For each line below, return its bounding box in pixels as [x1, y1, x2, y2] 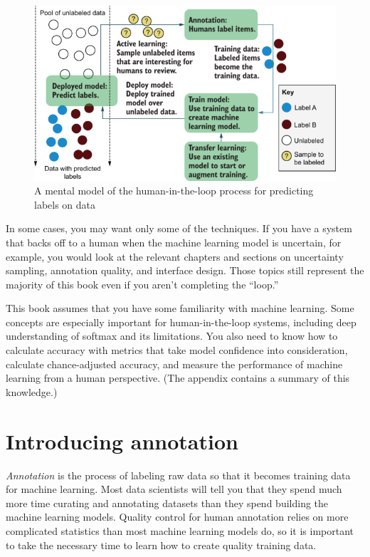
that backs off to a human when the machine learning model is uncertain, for [6, 234, 342, 249]
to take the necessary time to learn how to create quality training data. [6, 537, 317, 552]
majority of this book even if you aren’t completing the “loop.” [6, 276, 279, 291]
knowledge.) [6, 384, 58, 399]
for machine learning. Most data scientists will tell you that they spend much [6, 481, 342, 496]
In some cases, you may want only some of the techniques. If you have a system [6, 221, 352, 236]
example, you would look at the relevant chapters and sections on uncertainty [6, 249, 344, 264]
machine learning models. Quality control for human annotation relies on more [6, 509, 349, 524]
